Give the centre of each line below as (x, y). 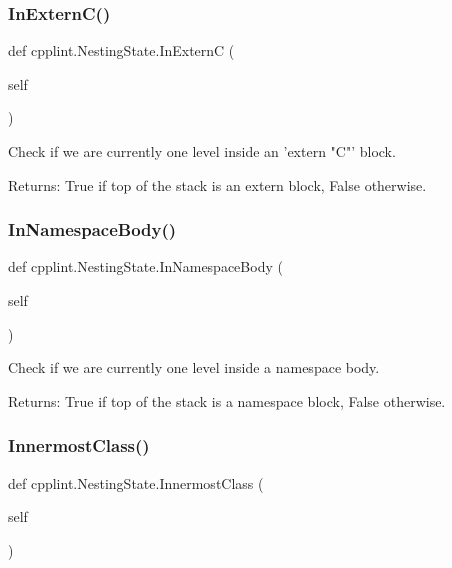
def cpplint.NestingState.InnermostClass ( (136, 482)
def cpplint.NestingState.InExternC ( (121, 50)
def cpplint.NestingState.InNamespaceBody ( (145, 266)
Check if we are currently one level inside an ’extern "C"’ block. (202, 151)
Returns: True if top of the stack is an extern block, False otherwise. (217, 184)
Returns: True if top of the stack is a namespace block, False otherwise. (227, 400)
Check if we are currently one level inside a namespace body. (194, 367)
